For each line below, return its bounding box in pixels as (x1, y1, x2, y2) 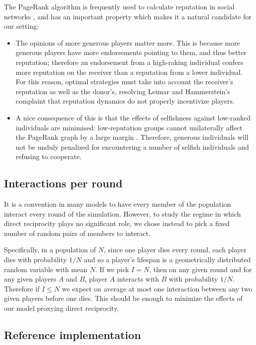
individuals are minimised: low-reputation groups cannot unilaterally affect (15, 122, 243, 132)
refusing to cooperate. (15, 151, 82, 162)
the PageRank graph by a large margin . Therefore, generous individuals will (15, 132, 249, 142)
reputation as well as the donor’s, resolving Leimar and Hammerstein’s (15, 86, 230, 96)
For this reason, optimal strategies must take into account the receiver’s (15, 76, 233, 87)
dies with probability (4, 254, 67, 265)
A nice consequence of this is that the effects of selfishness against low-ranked (15, 112, 251, 122)
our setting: (4, 21, 39, 31)
